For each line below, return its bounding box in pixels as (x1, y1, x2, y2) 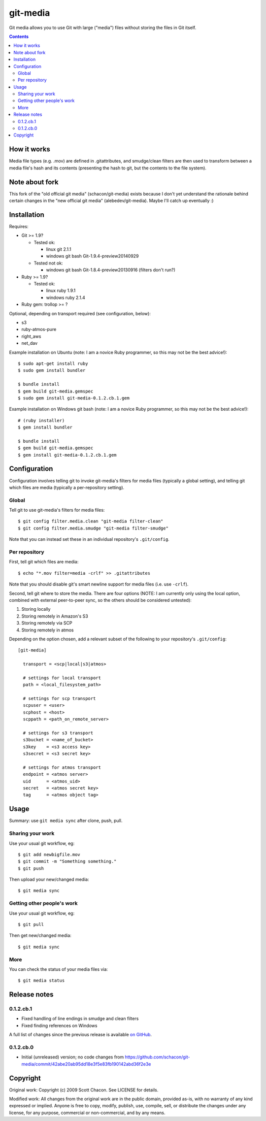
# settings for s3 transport (23, 730, 94, 736)
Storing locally (21, 606, 51, 612)
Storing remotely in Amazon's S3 (21, 613, 88, 619)
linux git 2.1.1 (46, 246, 71, 252)
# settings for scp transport (23, 696, 96, 701)
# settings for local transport (23, 675, 101, 681)
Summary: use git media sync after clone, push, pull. (9, 818, 123, 824)
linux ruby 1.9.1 (46, 288, 76, 294)
